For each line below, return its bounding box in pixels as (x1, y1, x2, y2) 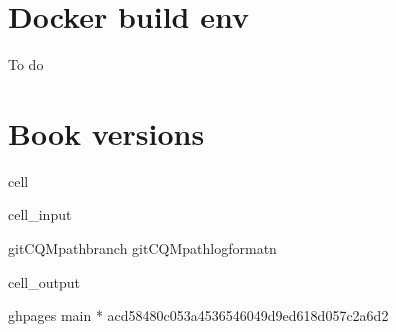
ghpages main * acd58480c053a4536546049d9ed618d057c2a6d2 (8, 305, 389, 326)
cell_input (8, 204, 72, 225)
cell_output (8, 271, 80, 292)
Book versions (8, 112, 205, 153)
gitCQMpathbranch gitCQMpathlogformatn (8, 238, 277, 259)
